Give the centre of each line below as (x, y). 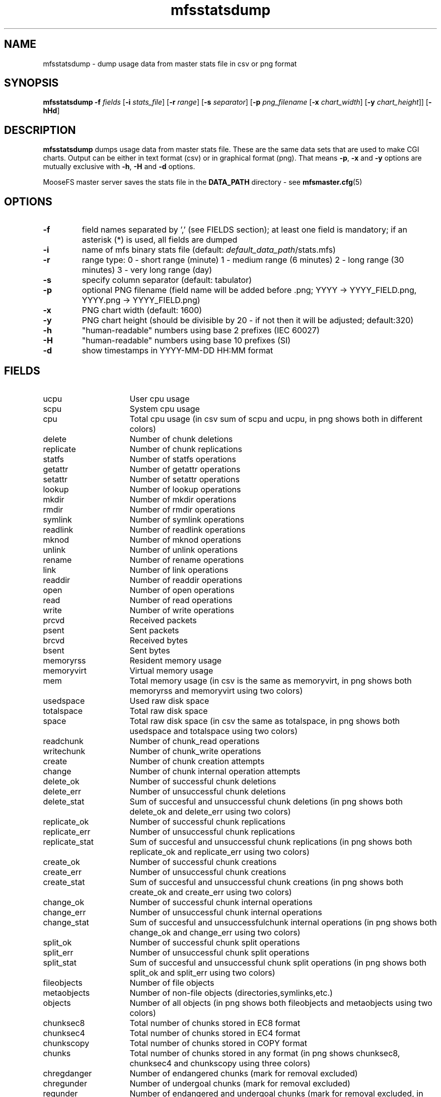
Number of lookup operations (185, 489)
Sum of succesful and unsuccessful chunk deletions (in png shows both (266, 801)
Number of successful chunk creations (203, 862)
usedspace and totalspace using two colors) (214, 731)
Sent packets (154, 630)
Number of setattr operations (185, 479)
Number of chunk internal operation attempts (215, 771)
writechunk (64, 751)
